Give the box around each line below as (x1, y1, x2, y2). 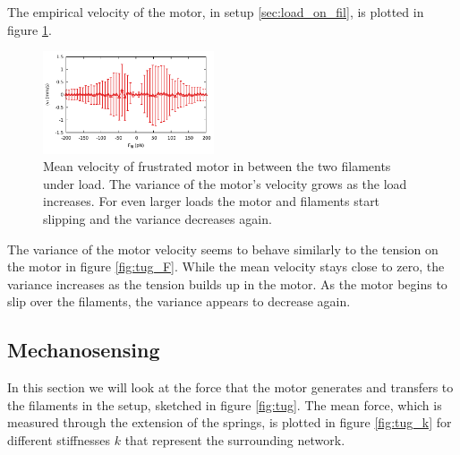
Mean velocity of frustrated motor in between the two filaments (43, 157, 391, 176)
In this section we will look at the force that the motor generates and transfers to (7, 378, 454, 397)
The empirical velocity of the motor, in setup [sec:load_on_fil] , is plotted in (7, 3, 424, 21)
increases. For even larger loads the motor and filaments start (43, 192, 380, 210)
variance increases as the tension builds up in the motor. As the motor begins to (7, 274, 447, 293)
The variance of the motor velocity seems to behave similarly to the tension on (7, 239, 439, 258)
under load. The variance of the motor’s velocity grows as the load (43, 174, 407, 193)
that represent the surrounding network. (124, 430, 345, 449)
